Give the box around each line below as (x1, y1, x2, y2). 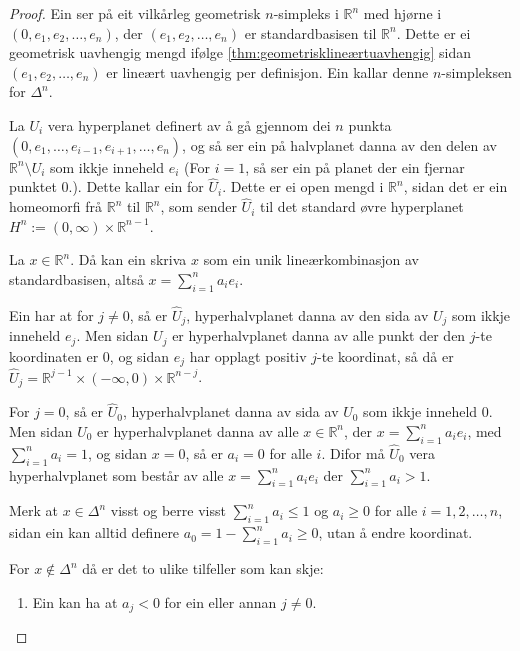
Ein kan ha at (32, 591, 118, 612)
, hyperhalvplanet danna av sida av (122, 401, 339, 422)
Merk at (9, 500, 59, 521)
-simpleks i (273, 3, 339, 23)
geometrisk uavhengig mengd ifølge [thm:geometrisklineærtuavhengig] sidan (9, 42, 471, 63)
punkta (348, 114, 392, 135)
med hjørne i (363, 3, 442, 23)
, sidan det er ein (403, 176, 508, 197)
